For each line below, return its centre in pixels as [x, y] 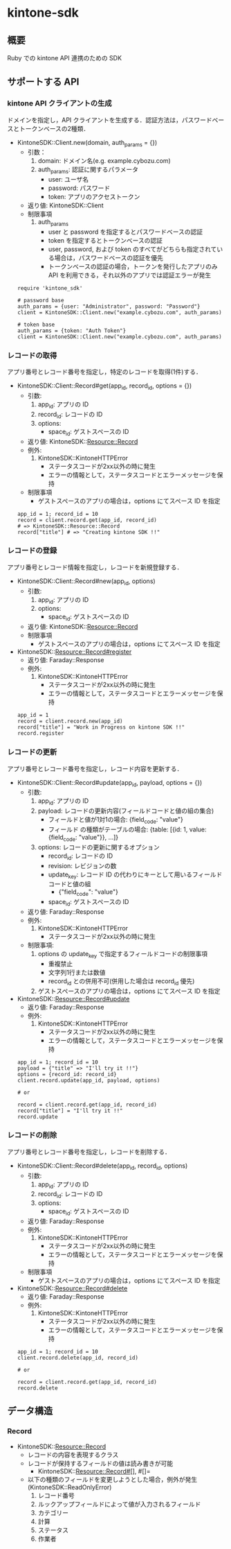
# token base [36, 325]
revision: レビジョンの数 [82, 865]
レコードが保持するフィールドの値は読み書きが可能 [100, 1463]
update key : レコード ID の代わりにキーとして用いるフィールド [135, 875]
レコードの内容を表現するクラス [73, 1455]
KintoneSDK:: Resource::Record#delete [72, 1288]
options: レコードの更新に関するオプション [99, 847]
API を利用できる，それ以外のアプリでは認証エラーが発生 [130, 275]
